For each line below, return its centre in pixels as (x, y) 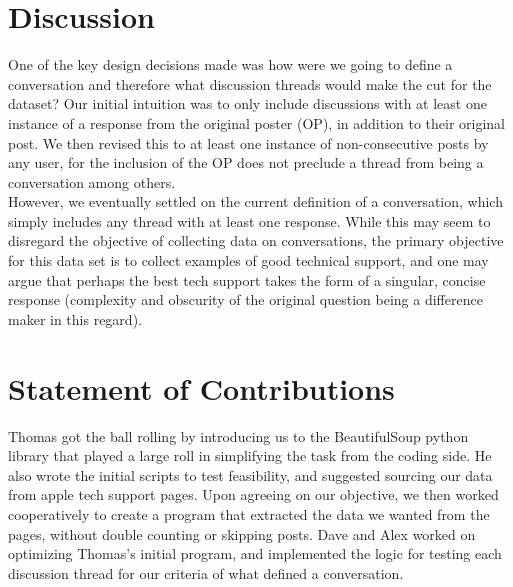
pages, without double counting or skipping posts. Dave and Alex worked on (242, 533)
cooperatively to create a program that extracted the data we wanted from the (249, 513)
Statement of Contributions (201, 387)
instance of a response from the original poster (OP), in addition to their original (257, 122)
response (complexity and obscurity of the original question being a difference (245, 299)
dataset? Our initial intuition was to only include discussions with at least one (247, 103)
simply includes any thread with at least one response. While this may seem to (249, 220)
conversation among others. (92, 181)
